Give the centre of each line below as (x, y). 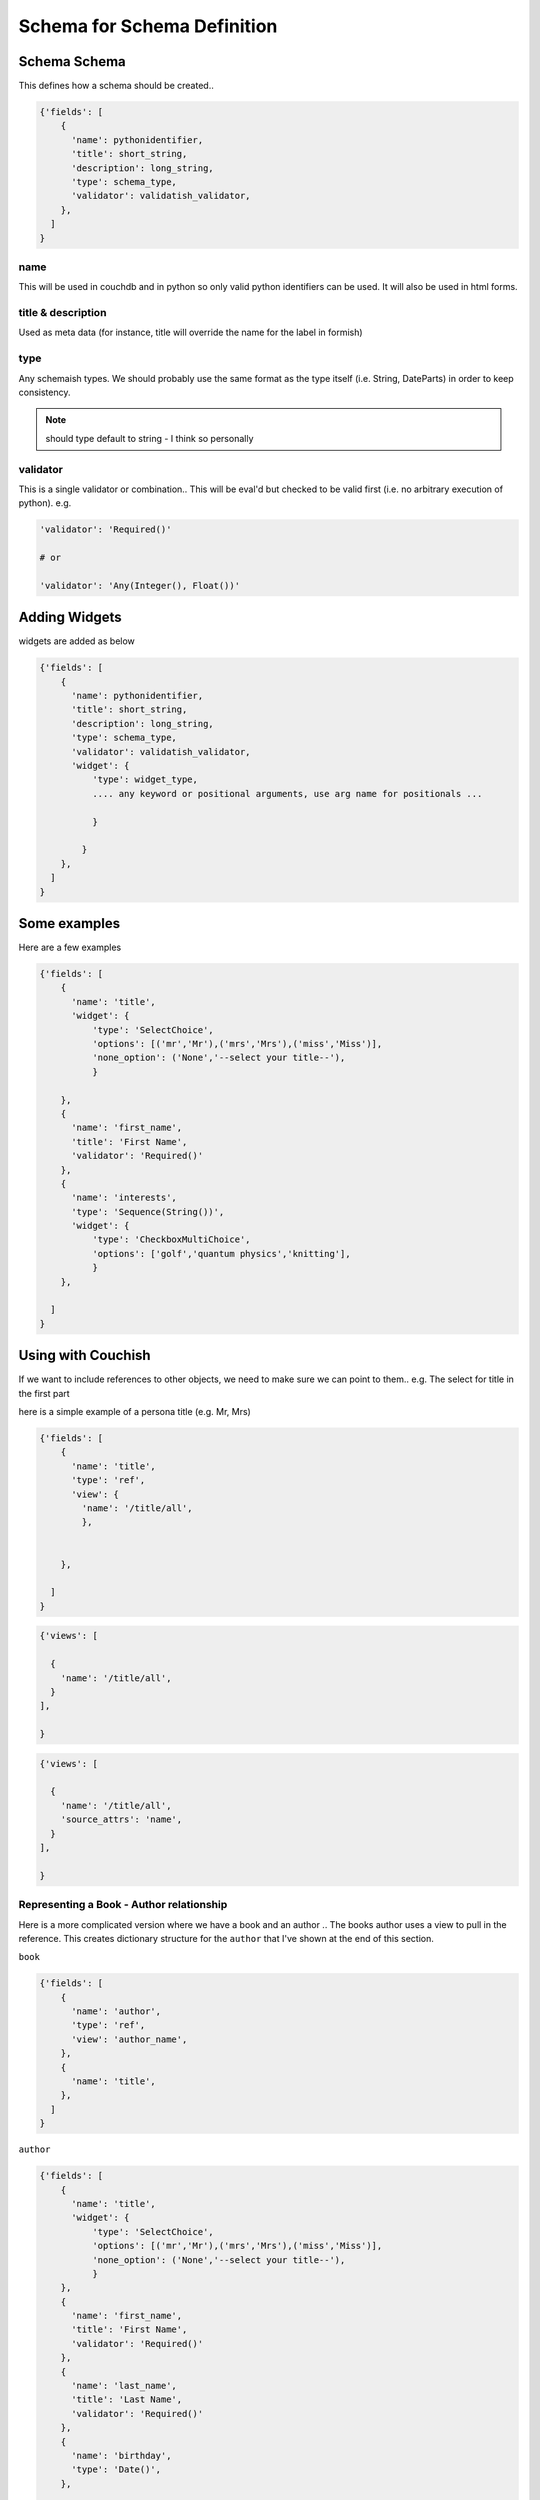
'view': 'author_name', (129, 2039)
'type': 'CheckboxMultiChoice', (171, 1239)
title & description (62, 313)
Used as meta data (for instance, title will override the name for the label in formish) (191, 332)
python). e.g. (45, 503)
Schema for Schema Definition (148, 26)
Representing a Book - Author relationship (123, 1905)
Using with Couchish (84, 1355)
